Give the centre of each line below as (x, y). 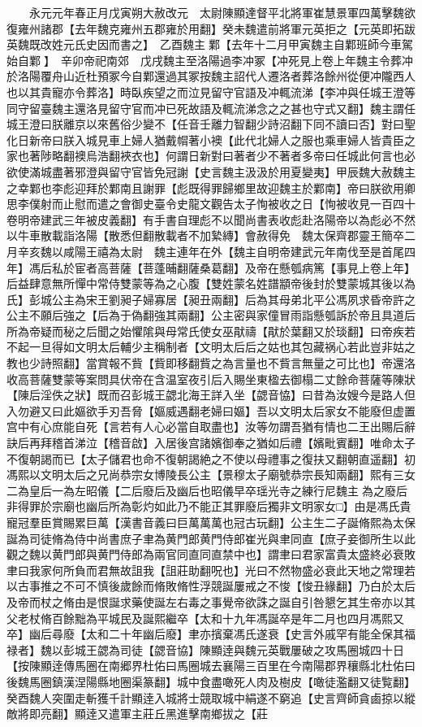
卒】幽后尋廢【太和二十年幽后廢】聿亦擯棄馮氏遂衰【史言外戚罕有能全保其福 (211, 634)
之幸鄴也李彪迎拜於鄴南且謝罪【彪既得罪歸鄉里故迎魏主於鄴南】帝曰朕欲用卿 (211, 187)
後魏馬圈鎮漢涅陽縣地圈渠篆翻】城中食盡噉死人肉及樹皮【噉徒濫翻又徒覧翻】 (211, 681)
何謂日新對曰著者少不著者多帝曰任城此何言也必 (290, 156)
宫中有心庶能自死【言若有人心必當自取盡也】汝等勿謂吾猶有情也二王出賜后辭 (211, 427)
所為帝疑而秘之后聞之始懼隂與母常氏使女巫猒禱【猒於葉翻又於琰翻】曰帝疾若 (211, 331)
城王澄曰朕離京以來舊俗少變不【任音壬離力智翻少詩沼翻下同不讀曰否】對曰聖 (211, 124)
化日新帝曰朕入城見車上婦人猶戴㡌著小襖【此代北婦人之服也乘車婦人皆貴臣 (205, 139)
